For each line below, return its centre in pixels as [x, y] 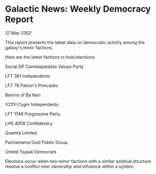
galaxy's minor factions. [29, 47]
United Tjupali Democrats [31, 152]
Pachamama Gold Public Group [37, 142]
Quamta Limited [21, 132]
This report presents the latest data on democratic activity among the [75, 42]
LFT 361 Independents [28, 76]
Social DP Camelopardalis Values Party [45, 66]
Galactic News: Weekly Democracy [78, 9]
